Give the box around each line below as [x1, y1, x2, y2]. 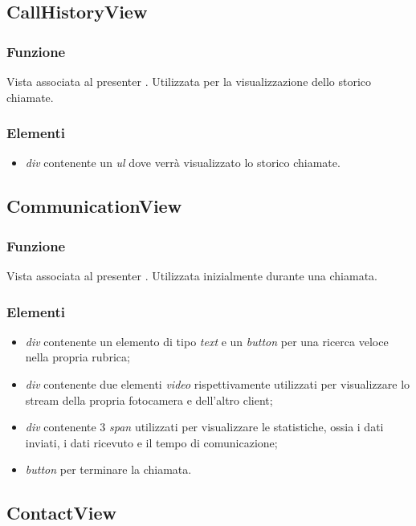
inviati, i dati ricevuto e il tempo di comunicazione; [25, 434, 278, 451]
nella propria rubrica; [25, 349, 130, 365]
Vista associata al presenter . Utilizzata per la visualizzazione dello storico [6, 73, 372, 89]
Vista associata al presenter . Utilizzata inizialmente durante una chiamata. [6, 267, 378, 283]
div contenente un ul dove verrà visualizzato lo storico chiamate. [25, 154, 341, 171]
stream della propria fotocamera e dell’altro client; [25, 391, 273, 408]
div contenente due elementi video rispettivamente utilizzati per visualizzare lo [25, 376, 410, 392]
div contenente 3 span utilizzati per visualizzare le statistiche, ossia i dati [25, 418, 384, 435]
